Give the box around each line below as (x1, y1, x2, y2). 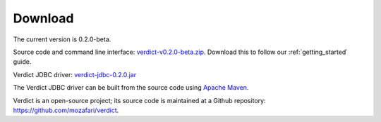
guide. (13, 57, 32, 66)
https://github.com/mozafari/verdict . (13, 106, 119, 114)
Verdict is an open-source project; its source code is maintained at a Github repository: (13, 96, 266, 104)
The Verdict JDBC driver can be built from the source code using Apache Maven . (13, 83, 249, 92)
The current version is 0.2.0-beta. (13, 35, 111, 43)
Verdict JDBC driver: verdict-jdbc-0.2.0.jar (13, 70, 137, 79)
